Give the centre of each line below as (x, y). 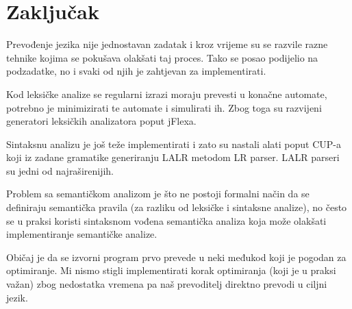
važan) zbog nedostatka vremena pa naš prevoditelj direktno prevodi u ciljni (167, 284)
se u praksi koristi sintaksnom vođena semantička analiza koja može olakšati (166, 220)
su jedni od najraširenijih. (60, 170)
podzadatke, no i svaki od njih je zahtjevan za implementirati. (136, 71)
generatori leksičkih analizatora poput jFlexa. (101, 121)
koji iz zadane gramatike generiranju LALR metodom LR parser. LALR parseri (173, 157)
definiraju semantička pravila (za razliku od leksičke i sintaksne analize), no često (177, 207)
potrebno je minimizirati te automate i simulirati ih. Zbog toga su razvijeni (164, 107)
